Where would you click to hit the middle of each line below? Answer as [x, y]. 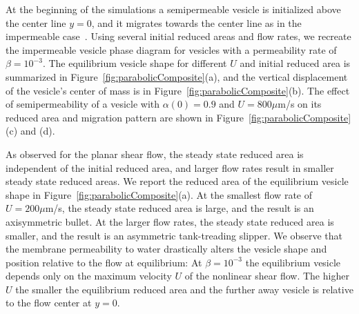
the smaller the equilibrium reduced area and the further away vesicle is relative [184, 289]
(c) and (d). [30, 131]
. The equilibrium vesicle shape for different [135, 63]
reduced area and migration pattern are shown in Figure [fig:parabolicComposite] [178, 117]
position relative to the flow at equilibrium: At [104, 262]
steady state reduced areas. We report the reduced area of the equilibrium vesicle [177, 181]
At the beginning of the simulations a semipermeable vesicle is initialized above [173, 9]
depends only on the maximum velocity [89, 276]
